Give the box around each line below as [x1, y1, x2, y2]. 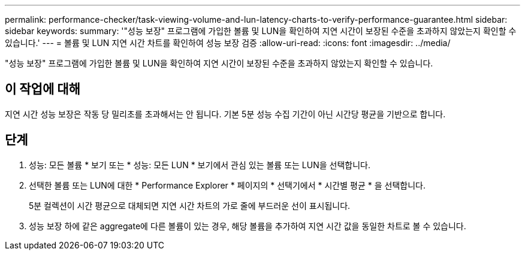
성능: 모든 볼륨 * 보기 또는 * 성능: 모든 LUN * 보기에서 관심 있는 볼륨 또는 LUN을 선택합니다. [29, 159, 370, 170]
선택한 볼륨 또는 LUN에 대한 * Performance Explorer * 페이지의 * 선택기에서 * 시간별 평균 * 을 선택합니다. [29, 180, 426, 190]
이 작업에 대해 [5, 81, 80, 97]
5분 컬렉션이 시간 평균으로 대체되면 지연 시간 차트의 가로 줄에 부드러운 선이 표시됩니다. [29, 200, 351, 211]
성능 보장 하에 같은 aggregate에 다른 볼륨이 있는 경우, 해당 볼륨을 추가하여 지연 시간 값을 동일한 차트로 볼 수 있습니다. [29, 220, 466, 231]
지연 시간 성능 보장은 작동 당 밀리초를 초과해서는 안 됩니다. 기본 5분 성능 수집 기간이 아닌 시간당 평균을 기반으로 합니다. [5, 108, 446, 119]
